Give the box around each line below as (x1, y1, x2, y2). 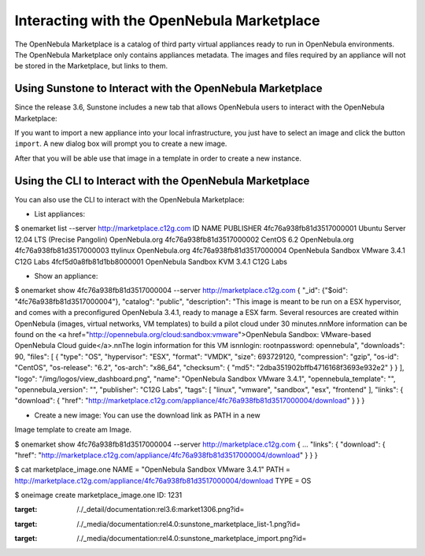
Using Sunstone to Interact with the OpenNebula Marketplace (14, 82, 323, 95)
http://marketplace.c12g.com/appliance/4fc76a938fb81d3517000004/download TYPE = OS (14, 476, 312, 485)
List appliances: (34, 209, 86, 219)
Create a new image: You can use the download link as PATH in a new (34, 410, 261, 420)
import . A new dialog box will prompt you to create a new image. (14, 139, 227, 149)
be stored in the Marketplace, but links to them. (14, 61, 168, 71)
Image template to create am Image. (14, 425, 132, 435)
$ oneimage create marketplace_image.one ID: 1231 (14, 491, 183, 500)
